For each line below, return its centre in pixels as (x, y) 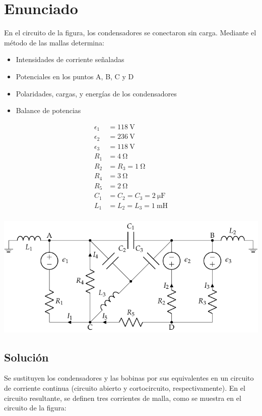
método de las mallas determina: (54, 42)
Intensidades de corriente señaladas (70, 59)
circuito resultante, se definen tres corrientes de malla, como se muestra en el (123, 398)
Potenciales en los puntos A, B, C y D (75, 76)
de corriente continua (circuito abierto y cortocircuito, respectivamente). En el (125, 387)
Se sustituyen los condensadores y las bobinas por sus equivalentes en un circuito (129, 378)
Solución (26, 357)
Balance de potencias (48, 110)
